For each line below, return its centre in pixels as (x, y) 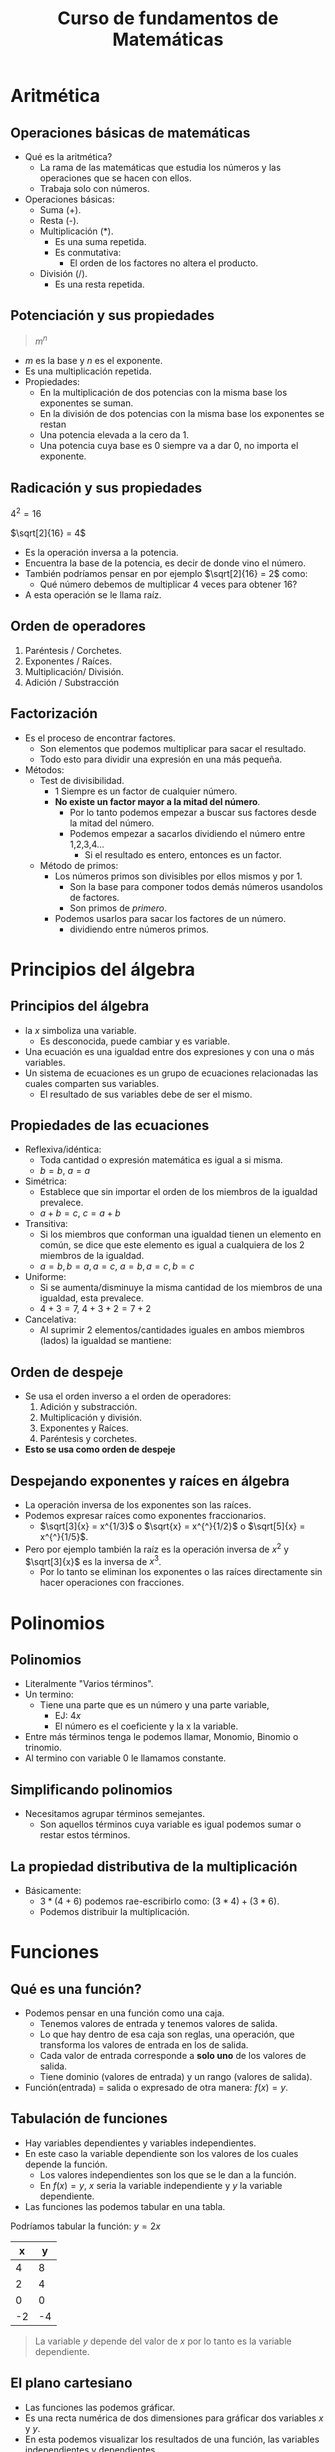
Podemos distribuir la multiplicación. (114, 1911)
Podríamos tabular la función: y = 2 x (85, 2226)
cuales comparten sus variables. (92, 1083)
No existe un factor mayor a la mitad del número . (157, 801)
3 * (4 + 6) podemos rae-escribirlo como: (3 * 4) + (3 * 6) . (159, 1901)
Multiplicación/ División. (74, 671)
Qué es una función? (76, 1988)
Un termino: (49, 1694)
